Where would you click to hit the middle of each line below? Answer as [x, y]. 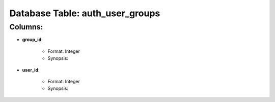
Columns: [26, 27]
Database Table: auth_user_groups [85, 13]
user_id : [31, 70]
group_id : [32, 40]
